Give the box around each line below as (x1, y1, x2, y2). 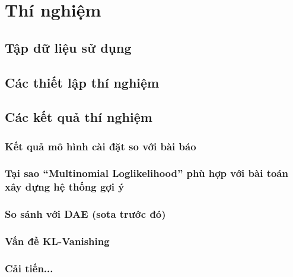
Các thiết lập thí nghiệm (5, 73, 160, 91)
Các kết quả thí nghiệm (5, 108, 152, 126)
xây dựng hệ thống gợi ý (5, 179, 125, 194)
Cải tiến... (5, 260, 53, 275)
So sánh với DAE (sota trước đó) (5, 207, 166, 221)
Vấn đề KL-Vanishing (5, 234, 110, 249)
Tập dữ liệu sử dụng (5, 38, 132, 56)
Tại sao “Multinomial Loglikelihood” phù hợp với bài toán (5, 166, 288, 181)
